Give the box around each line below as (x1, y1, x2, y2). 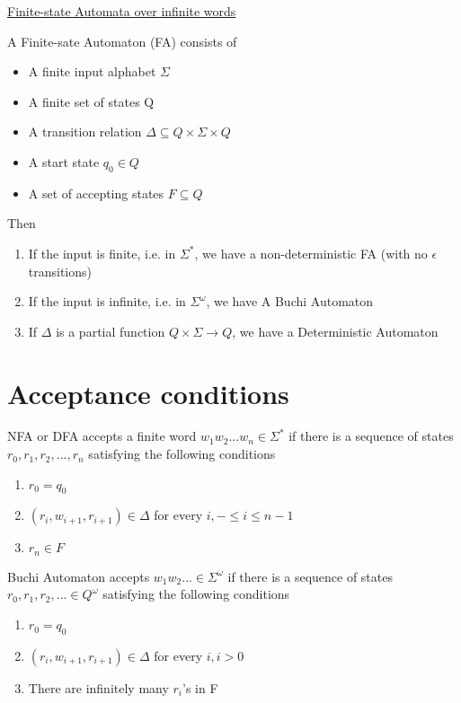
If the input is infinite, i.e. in (28, 292, 186, 311)
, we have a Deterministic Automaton (232, 321, 439, 340)
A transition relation (28, 122, 142, 141)
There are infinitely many (28, 678, 169, 697)
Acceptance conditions (7, 374, 289, 411)
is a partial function (56, 321, 165, 340)
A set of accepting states (28, 183, 164, 202)
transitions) (28, 261, 93, 280)
